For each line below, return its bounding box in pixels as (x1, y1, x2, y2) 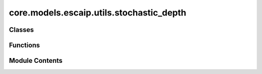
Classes (9, 26, 34, 34)
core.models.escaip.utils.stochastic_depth (9, 7, 186, 18)
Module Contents (9, 57, 63, 65)
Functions (9, 41, 40, 49)
